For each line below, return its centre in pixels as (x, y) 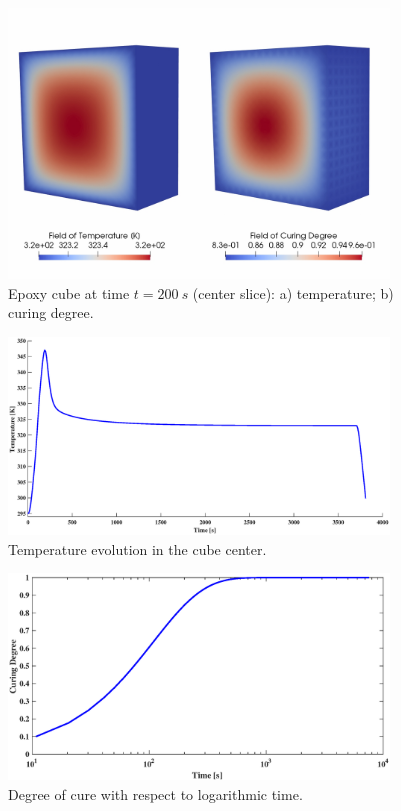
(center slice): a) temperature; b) (293, 292)
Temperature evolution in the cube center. (137, 548)
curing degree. (51, 312)
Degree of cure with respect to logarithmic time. (155, 793)
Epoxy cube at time (69, 292)
